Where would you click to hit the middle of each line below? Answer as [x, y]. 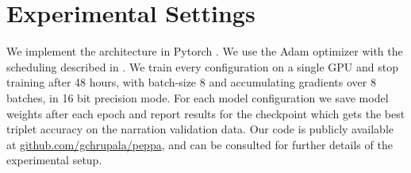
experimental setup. [54, 160]
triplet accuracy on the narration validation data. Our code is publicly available [200, 129]
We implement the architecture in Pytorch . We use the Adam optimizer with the [205, 51]
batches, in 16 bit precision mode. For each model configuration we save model [198, 97]
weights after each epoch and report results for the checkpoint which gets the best [206, 113]
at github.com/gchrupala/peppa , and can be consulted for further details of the [200, 144]
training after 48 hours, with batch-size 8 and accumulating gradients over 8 [191, 82]
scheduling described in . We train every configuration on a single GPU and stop [202, 66]
